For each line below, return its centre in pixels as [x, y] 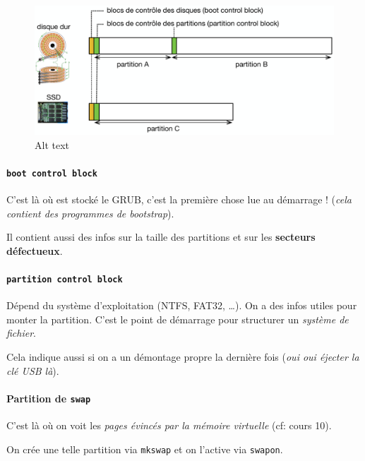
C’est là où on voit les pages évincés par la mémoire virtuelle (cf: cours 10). [169, 425]
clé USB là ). [33, 370]
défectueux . [35, 250]
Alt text [52, 144]
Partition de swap [49, 398]
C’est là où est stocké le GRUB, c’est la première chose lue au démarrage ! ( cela [179, 199]
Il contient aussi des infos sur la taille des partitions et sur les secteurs [161, 237]
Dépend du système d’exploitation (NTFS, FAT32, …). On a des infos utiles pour [182, 305]
